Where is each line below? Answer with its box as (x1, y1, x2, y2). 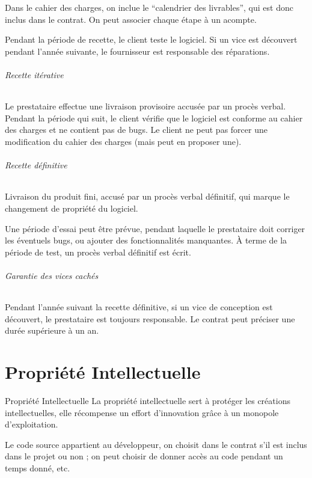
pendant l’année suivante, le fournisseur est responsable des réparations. (5, 44, 270, 57)
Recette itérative (5, 68, 64, 81)
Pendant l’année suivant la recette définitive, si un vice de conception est (5, 301, 273, 313)
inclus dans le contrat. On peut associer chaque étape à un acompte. (5, 13, 257, 25)
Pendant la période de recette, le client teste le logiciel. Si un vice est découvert (5, 33, 298, 46)
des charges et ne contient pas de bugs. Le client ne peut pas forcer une (5, 123, 268, 136)
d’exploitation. (5, 418, 58, 431)
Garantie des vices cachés (5, 269, 99, 281)
